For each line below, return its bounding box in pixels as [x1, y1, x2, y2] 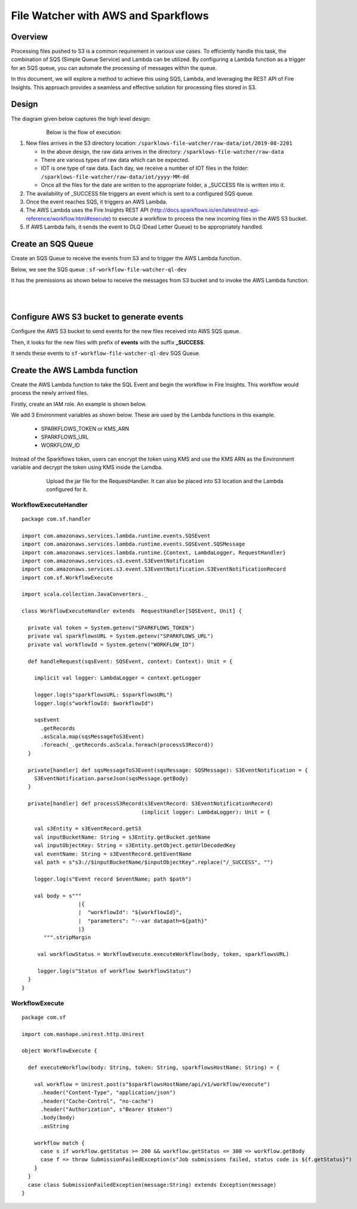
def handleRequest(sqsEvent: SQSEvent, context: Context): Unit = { [27, 658, 233, 665]
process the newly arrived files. [11, 389, 89, 397]
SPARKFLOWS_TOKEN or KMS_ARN [41, 425, 130, 432]
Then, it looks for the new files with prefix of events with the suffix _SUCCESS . [11, 339, 205, 346]
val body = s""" [33, 892, 82, 899]
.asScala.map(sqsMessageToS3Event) [40, 733, 144, 740]
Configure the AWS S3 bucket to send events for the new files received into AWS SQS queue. [11, 328, 241, 335]
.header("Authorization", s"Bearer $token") [40, 1106, 173, 1113]
